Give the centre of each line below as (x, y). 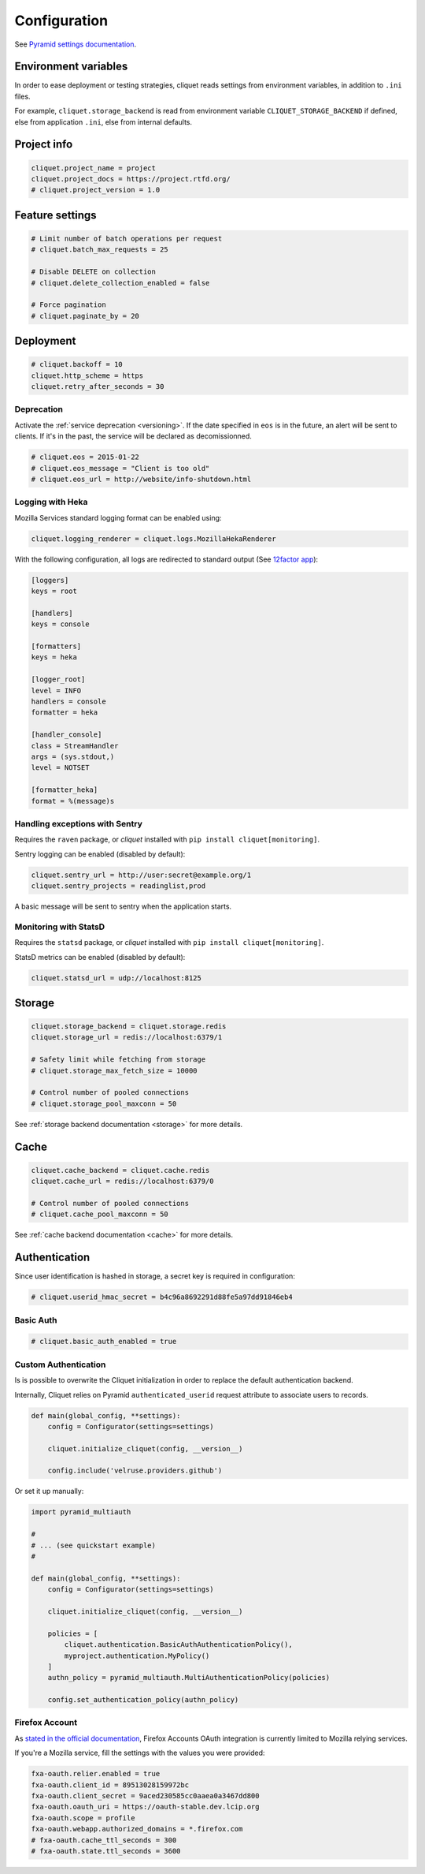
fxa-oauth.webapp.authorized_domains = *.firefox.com (137, 1829)
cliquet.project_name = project (94, 168)
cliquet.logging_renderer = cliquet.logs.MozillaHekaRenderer (153, 539)
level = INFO (56, 691)
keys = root (54, 591)
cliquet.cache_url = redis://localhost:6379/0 (122, 1182)
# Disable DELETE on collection (94, 272)
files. (22, 96)
